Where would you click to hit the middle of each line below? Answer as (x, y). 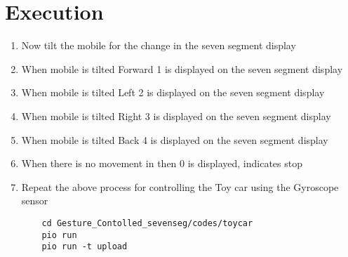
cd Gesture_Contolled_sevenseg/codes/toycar (147, 223)
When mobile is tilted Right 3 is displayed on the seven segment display (176, 116)
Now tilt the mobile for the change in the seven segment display (159, 45)
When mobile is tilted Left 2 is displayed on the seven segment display (173, 92)
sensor (35, 200)
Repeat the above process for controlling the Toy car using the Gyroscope (180, 186)
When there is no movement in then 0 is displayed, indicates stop (162, 163)
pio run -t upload (85, 247)
